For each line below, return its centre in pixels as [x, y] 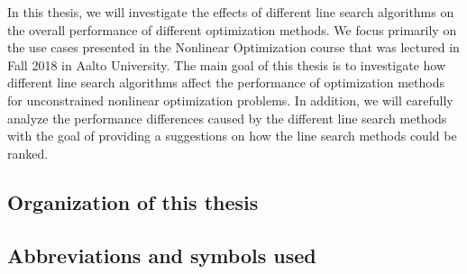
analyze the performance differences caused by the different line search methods [227, 118]
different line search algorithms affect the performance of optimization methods [226, 82]
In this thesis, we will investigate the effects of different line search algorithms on [231, 12]
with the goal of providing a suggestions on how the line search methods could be [232, 136]
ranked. [28, 153]
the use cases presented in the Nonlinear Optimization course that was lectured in [233, 47]
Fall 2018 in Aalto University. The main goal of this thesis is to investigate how [227, 64]
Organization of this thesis [133, 201]
